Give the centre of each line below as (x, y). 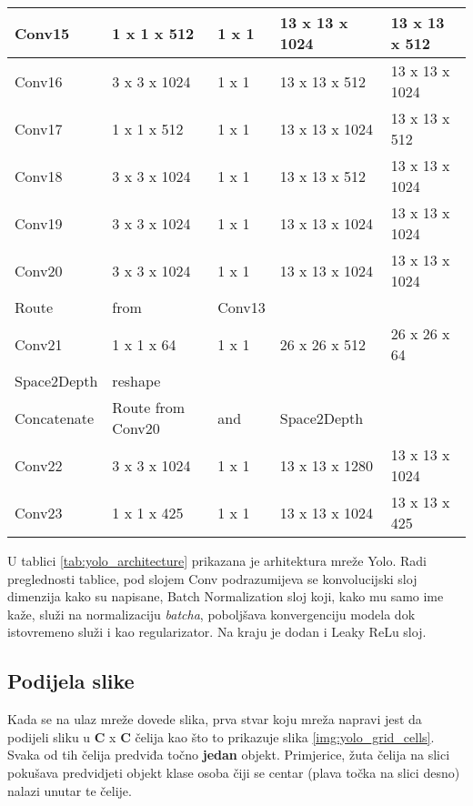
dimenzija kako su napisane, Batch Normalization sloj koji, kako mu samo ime (226, 596)
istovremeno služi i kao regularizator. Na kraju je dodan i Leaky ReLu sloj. (217, 632)
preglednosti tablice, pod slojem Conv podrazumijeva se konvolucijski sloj (212, 578)
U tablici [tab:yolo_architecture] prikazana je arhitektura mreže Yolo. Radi (217, 560)
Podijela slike (71, 681)
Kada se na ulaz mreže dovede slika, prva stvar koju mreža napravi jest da (215, 719)
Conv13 (242, 307)
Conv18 (39, 176)
